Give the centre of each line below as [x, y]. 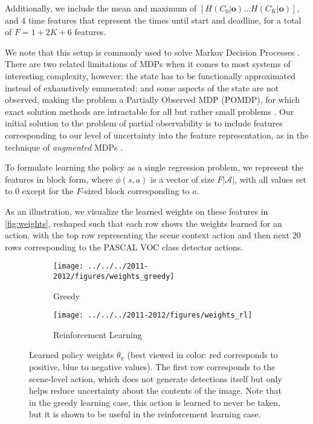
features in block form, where [59, 179]
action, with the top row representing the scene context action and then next [147, 235]
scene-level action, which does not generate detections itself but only [156, 378]
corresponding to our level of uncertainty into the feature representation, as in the [157, 135]
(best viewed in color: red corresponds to [202, 355]
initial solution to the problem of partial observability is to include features [144, 123]
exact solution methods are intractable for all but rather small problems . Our [150, 111]
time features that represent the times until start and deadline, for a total [165, 20]
